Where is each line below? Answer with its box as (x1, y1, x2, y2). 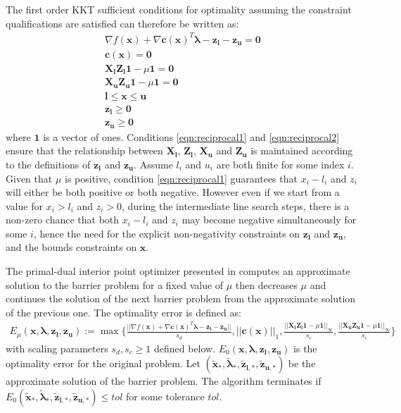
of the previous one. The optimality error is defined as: (6, 304, 241, 319)
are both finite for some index (216, 156, 345, 171)
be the (288, 356, 316, 371)
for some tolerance (125, 388, 205, 403)
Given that (6, 171, 53, 185)
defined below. (153, 340, 216, 355)
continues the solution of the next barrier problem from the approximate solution (6, 291, 356, 306)
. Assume (134, 156, 173, 171)
